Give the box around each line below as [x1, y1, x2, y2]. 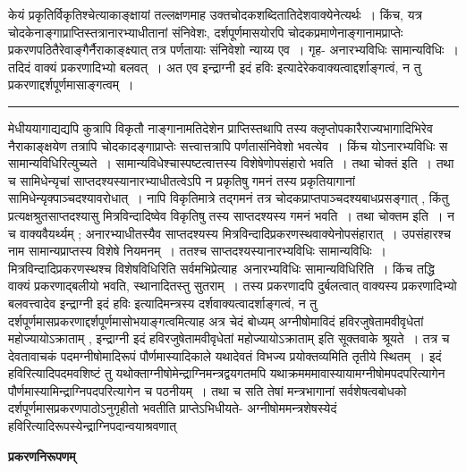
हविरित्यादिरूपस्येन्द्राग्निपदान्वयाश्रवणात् [8, 417, 177, 435]
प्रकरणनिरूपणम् [8, 446, 76, 465]
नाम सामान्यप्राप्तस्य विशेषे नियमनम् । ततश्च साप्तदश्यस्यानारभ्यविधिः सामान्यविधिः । [8, 241, 386, 260]
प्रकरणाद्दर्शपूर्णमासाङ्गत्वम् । [8, 75, 134, 94]
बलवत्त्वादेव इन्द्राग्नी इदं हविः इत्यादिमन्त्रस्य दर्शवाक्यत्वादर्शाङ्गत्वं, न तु [8, 293, 318, 312]
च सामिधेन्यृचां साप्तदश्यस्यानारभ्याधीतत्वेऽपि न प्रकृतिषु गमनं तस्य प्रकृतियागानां [8, 171, 355, 190]
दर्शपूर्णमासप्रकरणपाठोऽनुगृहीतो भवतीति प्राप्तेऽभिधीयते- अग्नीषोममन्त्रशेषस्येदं [8, 399, 337, 417]
